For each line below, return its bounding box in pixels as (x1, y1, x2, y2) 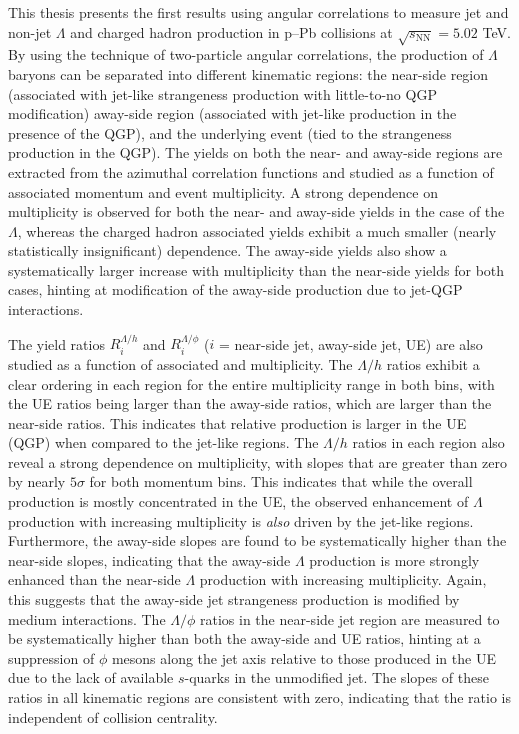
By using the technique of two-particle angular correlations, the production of (8, 44, 484, 65)
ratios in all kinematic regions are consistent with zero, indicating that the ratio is (8, 687, 512, 707)
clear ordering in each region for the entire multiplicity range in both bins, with (8, 373, 495, 394)
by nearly (8, 471, 66, 492)
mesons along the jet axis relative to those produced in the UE (111, 647, 496, 668)
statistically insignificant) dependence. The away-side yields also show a (8, 240, 447, 261)
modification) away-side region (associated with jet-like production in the (8, 103, 457, 124)
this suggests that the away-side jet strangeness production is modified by (8, 589, 460, 610)
